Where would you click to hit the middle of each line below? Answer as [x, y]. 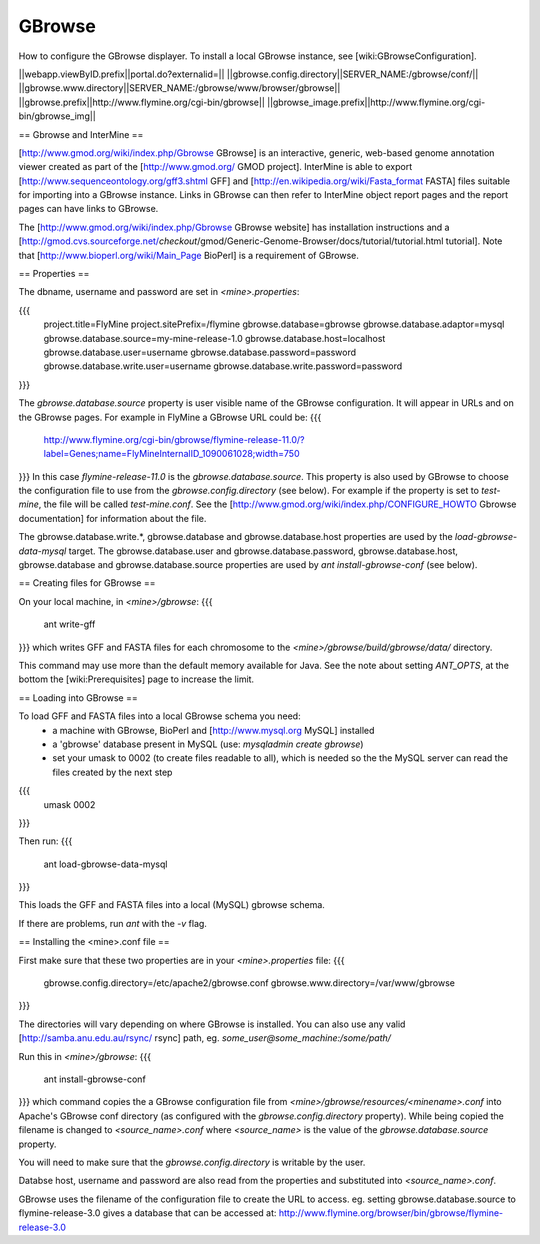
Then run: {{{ [45, 841]
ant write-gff [69, 624]
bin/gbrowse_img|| [57, 116]
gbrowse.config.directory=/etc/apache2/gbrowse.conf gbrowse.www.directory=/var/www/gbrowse [249, 983]
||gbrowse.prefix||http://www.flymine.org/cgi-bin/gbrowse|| [141, 102]
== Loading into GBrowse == [78, 697]
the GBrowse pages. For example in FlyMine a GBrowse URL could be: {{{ [170, 417]
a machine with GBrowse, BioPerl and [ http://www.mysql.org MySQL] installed [213, 730]
